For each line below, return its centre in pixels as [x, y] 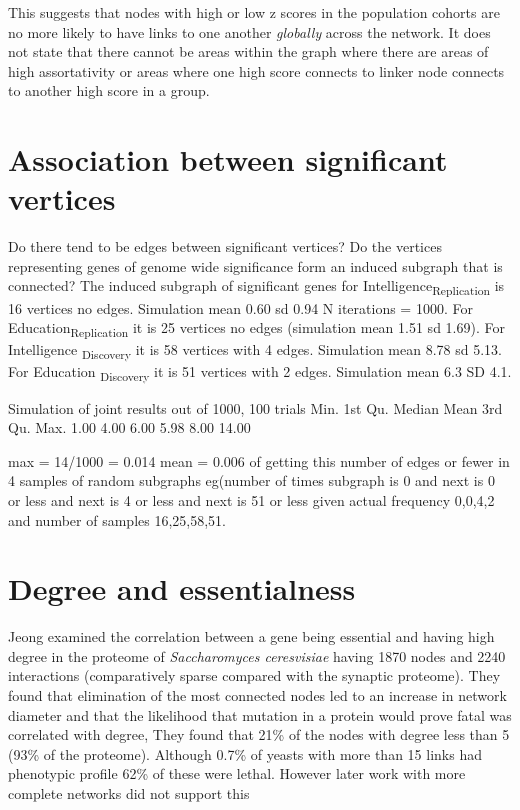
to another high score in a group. [109, 90]
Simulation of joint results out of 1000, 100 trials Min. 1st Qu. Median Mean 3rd [255, 407]
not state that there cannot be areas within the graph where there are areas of [248, 51]
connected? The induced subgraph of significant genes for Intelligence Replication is [256, 287]
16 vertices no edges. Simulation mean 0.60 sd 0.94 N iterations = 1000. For [240, 307]
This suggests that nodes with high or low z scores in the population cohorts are [254, 12]
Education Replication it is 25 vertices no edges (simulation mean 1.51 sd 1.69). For [256, 328]
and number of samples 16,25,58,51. [117, 519]
